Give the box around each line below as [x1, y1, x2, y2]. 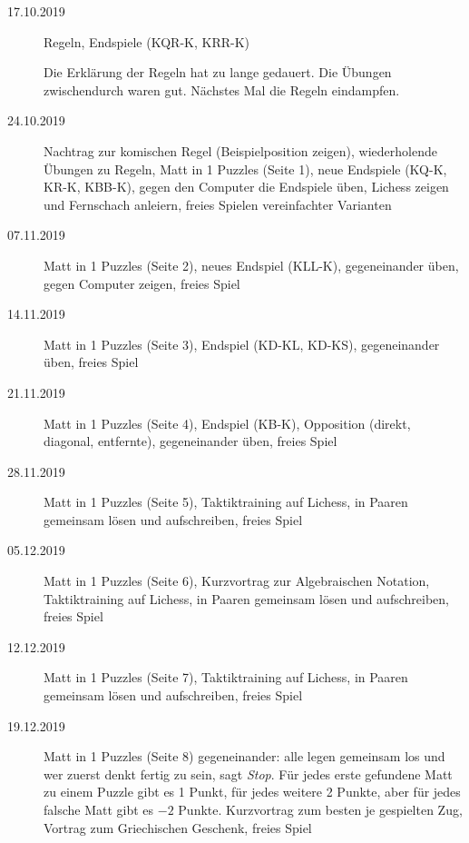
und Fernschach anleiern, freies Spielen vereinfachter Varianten [44, 194, 392, 213]
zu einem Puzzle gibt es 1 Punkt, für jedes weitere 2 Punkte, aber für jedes [44, 782, 461, 801]
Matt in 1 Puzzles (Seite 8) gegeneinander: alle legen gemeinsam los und [44, 747, 445, 766]
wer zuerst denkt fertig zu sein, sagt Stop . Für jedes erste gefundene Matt [44, 764, 453, 783]
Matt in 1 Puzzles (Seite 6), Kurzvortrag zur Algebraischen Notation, [44, 571, 430, 590]
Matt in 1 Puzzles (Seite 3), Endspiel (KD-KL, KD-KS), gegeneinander [44, 334, 440, 353]
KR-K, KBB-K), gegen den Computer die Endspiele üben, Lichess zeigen [44, 177, 449, 196]
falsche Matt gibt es [44, 800, 154, 818]
